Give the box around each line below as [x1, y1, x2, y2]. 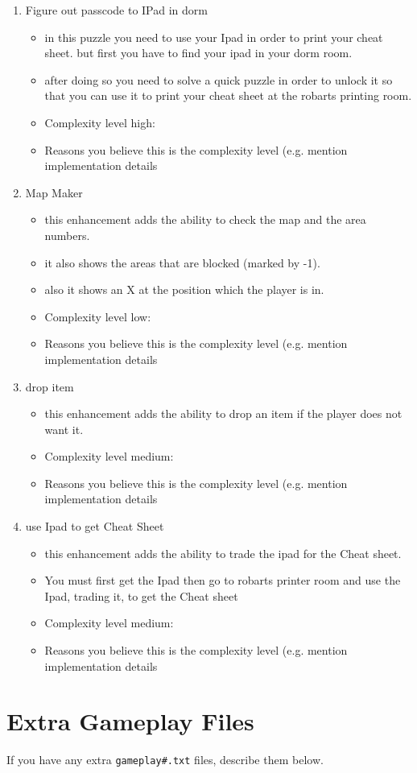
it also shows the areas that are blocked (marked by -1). [44, 254, 320, 271]
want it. [44, 420, 84, 437]
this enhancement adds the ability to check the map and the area [44, 211, 366, 228]
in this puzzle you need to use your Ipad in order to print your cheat [44, 28, 383, 45]
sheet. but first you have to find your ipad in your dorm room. [44, 44, 353, 61]
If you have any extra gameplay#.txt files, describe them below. [6, 751, 324, 768]
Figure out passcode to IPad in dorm [25, 2, 208, 18]
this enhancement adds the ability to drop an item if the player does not [44, 405, 403, 422]
